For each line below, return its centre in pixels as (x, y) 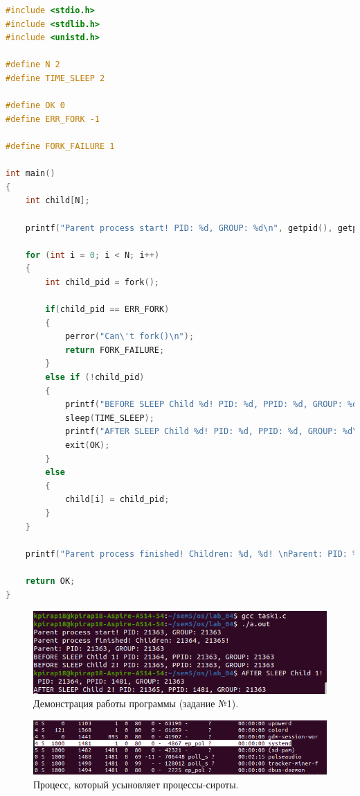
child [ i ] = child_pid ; (117, 500)
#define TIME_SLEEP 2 (55, 78)
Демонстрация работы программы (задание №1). (136, 703)
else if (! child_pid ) (95, 378)
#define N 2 (33, 65)
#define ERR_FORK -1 (53, 119)
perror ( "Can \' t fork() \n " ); (129, 337)
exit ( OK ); (87, 445)
